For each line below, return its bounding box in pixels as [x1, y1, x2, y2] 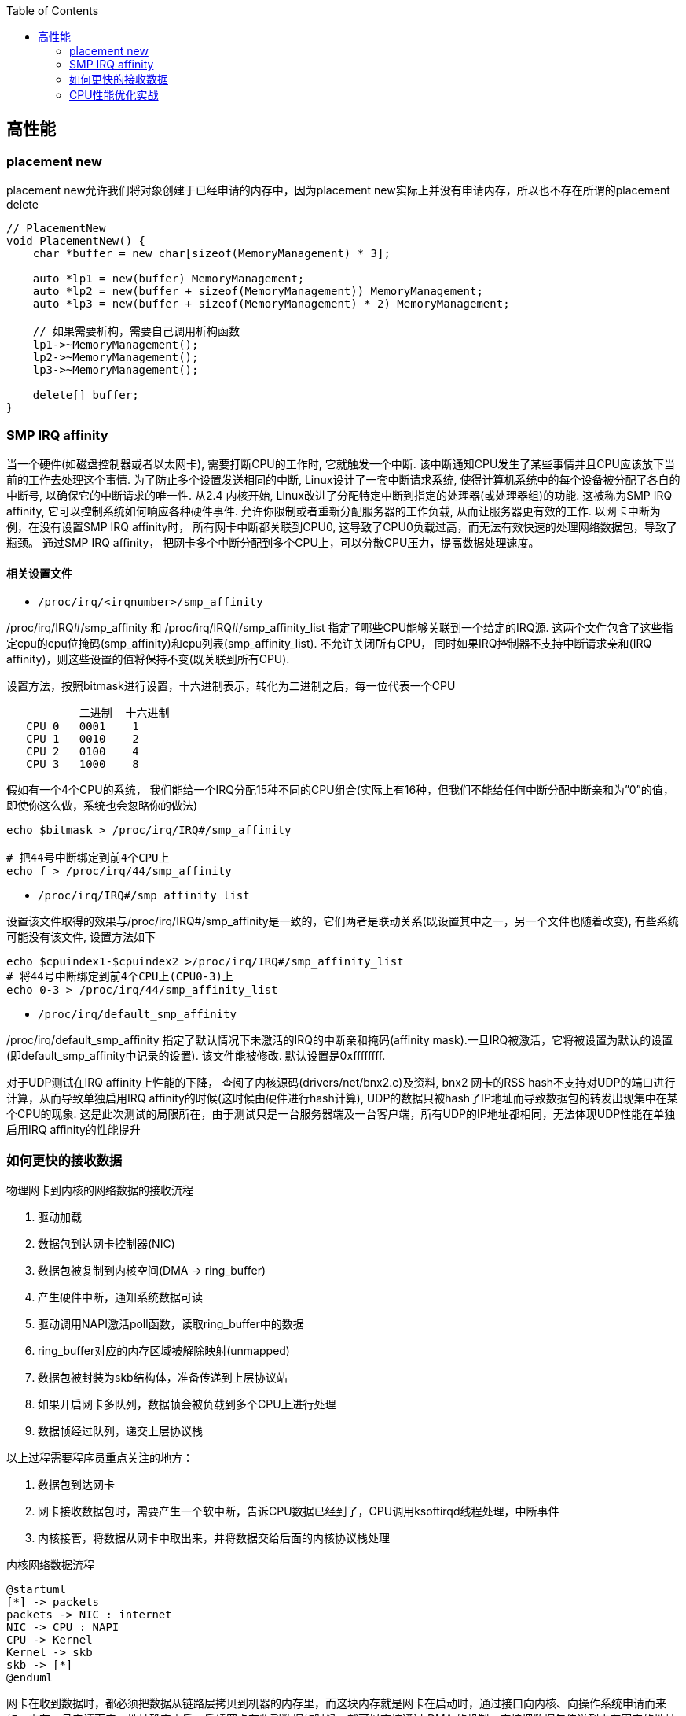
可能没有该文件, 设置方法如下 [6, 930, 156, 944]
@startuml [6, 1582, 66, 1596]
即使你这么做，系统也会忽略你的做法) [6, 799, 198, 813]
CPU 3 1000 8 [26, 758, 139, 771]
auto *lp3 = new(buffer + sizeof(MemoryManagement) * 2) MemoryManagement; [32, 297, 510, 311]
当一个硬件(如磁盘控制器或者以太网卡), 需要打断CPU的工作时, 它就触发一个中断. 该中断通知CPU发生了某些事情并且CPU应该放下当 [6, 456, 675, 471]
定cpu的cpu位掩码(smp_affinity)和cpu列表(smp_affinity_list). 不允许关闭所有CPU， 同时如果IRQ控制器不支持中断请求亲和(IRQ [6, 637, 652, 651]
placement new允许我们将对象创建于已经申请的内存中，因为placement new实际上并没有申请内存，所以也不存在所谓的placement [6, 183, 670, 197]
